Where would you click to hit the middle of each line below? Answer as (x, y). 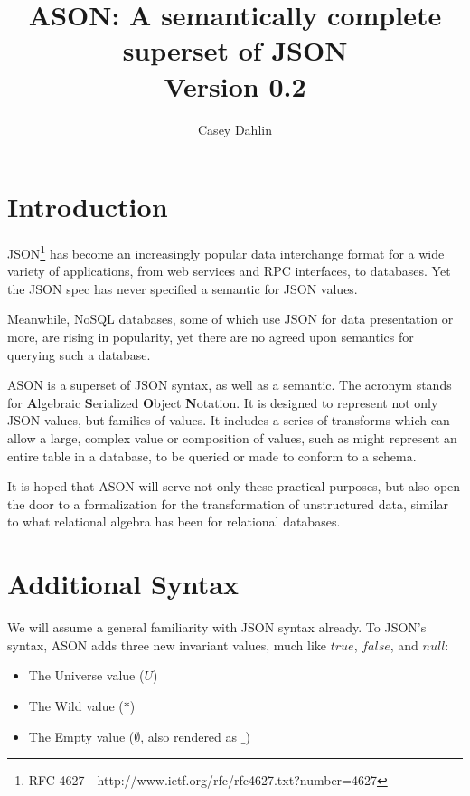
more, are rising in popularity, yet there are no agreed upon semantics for (211, 337)
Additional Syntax (123, 584)
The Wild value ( (76, 705)
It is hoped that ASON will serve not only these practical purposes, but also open (234, 486)
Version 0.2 (235, 85)
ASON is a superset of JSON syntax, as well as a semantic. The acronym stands (230, 385)
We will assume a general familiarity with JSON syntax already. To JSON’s (217, 627)
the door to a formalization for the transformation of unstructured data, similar (228, 503)
